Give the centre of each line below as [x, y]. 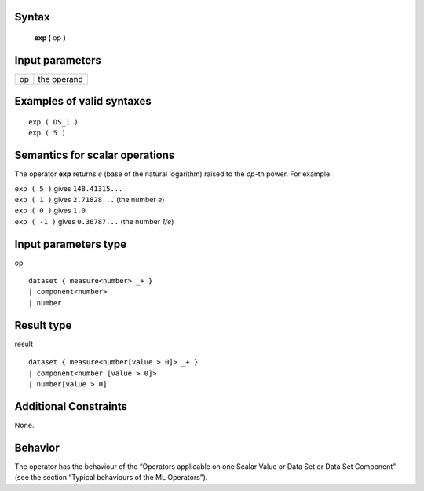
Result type [43, 325]
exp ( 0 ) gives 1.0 [50, 210]
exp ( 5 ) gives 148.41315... [69, 188]
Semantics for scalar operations [95, 155]
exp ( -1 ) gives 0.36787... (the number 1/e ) [94, 221]
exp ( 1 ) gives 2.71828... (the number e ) [90, 200]
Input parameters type [71, 244]
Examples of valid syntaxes [83, 101]
